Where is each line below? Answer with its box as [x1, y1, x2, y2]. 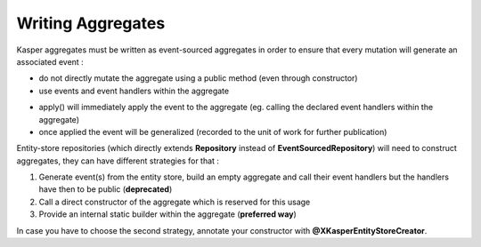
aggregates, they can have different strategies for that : [16, 155, 220, 166]
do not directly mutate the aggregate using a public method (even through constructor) [38, 73, 358, 84]
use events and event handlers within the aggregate [38, 85, 230, 96]
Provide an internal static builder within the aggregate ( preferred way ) [38, 209, 298, 219]
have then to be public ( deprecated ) [38, 184, 173, 195]
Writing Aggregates [16, 13, 166, 33]
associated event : [16, 56, 84, 67]
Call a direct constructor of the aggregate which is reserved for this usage [38, 196, 311, 207]
